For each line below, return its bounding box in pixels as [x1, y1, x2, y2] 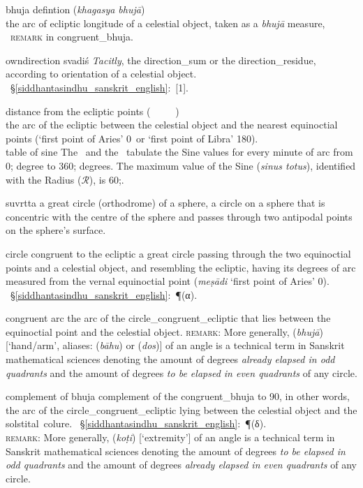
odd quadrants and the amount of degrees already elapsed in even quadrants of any [6, 457, 357, 472]
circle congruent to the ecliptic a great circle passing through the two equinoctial [6, 246, 351, 260]
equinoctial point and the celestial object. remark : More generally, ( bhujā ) [6, 324, 323, 339]
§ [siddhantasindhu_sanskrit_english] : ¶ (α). [10, 287, 198, 302]
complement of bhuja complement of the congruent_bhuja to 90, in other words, [6, 389, 350, 404]
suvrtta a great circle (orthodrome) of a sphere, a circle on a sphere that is [6, 195, 325, 210]
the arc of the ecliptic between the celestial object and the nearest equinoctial [6, 117, 338, 132]
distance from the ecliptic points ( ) [6, 103, 179, 118]
